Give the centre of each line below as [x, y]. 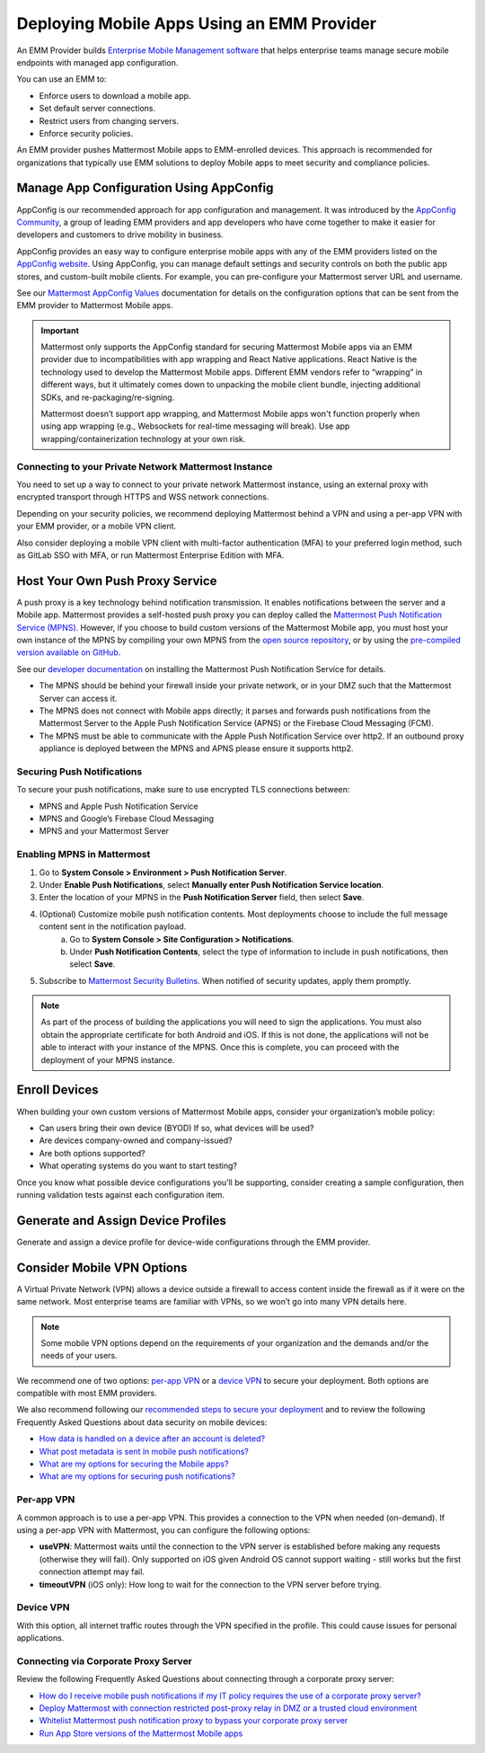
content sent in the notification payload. [113, 926]
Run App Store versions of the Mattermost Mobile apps [141, 1733]
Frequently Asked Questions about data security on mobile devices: [142, 1422]
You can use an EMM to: [62, 79]
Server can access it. [78, 698]
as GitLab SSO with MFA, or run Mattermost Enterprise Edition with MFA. [150, 555]
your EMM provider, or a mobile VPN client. [97, 527]
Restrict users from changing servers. [109, 120]
